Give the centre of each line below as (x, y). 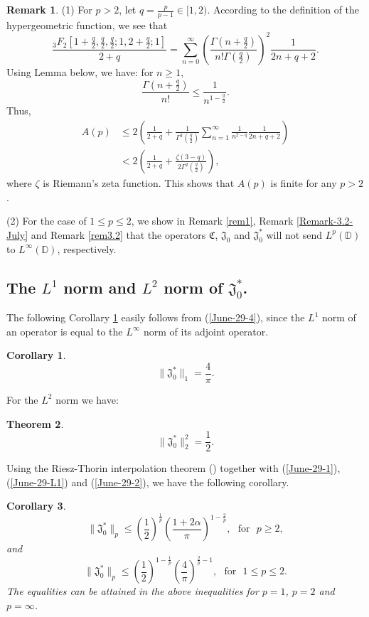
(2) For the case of (47, 221)
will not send (294, 234)
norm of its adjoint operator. (206, 331)
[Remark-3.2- (325, 221)
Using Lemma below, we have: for (80, 71)
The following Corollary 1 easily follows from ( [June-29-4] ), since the (156, 317)
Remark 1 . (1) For (49, 9)
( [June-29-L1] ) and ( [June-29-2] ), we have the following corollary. (148, 482)
